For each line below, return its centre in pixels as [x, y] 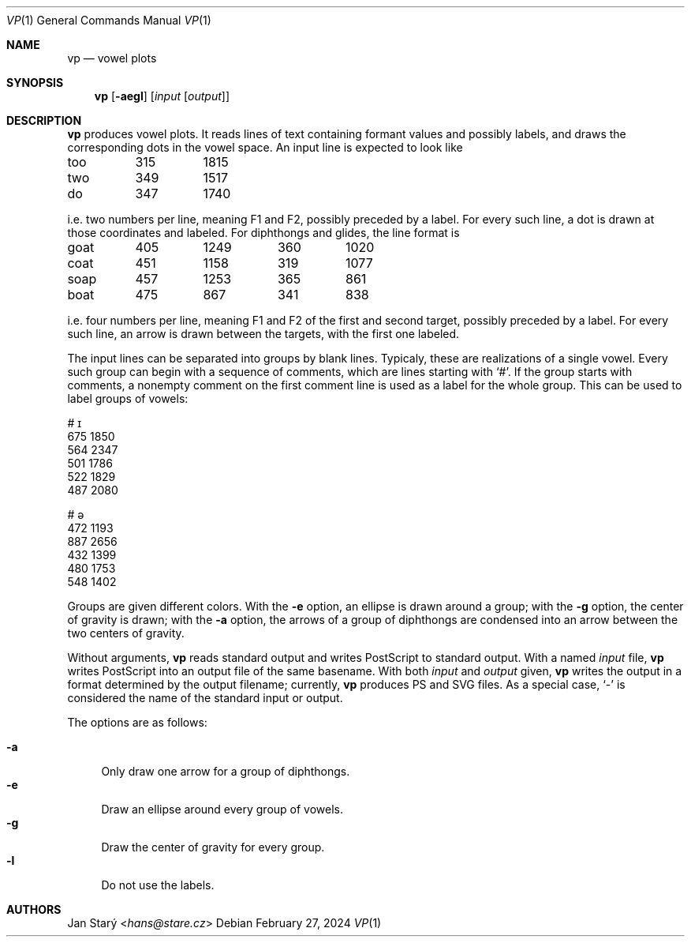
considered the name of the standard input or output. [205, 698]
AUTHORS [34, 909]
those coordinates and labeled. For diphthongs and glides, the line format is [263, 233]
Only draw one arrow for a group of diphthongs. [226, 771]
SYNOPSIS [35, 83]
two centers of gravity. [126, 633]
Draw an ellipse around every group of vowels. [222, 809]
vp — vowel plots [112, 58]
